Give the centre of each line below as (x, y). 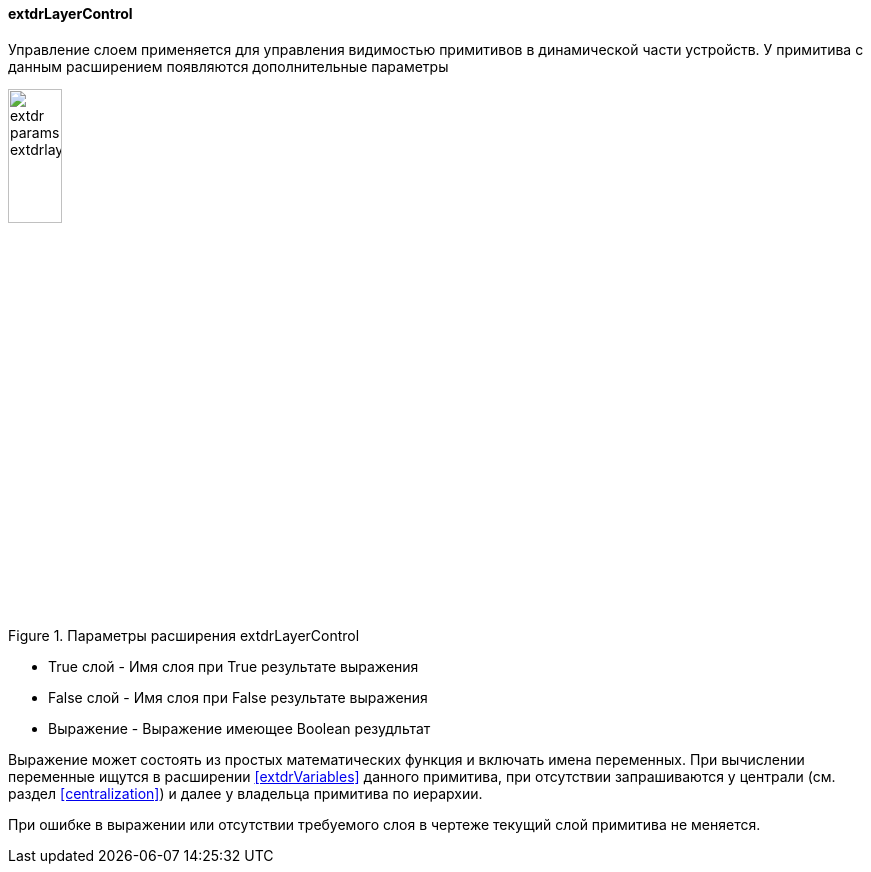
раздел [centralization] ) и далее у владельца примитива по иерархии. (245, 793)
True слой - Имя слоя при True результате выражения (233, 666)
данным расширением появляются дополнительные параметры (228, 66)
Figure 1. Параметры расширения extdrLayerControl (184, 635)
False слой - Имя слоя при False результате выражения (238, 697)
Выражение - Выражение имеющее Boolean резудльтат (239, 728)
